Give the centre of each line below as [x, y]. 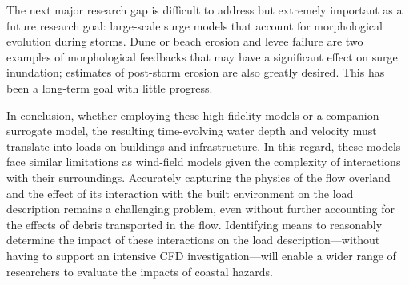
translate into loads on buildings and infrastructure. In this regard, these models [204, 146]
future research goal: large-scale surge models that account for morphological [194, 25]
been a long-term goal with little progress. [110, 87]
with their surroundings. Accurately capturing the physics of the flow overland [198, 177]
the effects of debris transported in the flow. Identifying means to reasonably [194, 224]
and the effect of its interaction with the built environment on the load [180, 193]
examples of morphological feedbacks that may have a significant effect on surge [202, 56]
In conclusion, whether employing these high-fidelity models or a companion [193, 115]
